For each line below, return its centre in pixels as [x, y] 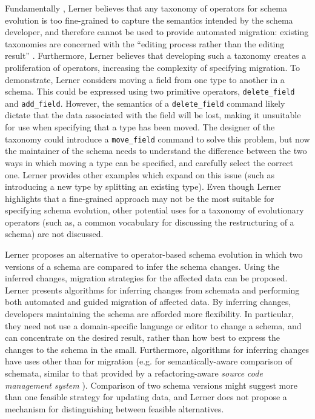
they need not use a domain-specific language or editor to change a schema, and [153, 325]
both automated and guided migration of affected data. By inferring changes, [148, 302]
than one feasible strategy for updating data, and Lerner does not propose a [146, 397]
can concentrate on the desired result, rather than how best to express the [143, 337]
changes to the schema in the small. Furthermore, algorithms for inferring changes [157, 349]
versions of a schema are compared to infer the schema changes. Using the [142, 266]
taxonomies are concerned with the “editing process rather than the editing [145, 43]
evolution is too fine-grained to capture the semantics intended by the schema [149, 20]
